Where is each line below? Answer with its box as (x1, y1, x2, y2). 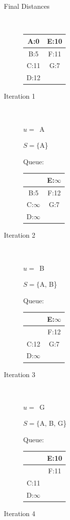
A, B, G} (40, 418, 67, 428)
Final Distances (4, 1, 50, 11)
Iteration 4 (4, 508, 35, 518)
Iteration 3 (4, 369, 35, 379)
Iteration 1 (4, 91, 35, 101)
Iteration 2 (4, 230, 35, 240)
